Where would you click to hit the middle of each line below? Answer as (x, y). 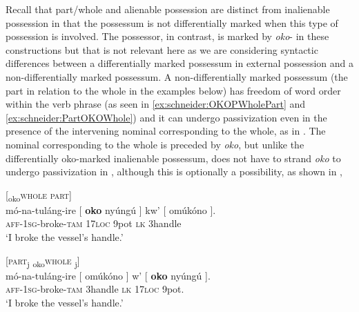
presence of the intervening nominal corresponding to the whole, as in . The (166, 131)
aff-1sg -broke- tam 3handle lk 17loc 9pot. (95, 289)
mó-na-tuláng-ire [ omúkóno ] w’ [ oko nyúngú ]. (108, 275)
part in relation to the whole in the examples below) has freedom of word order (173, 90)
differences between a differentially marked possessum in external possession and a (180, 63)
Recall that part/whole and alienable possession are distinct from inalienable (168, 9)
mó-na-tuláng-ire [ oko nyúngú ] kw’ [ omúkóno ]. (111, 209)
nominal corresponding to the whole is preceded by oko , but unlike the (155, 144)
